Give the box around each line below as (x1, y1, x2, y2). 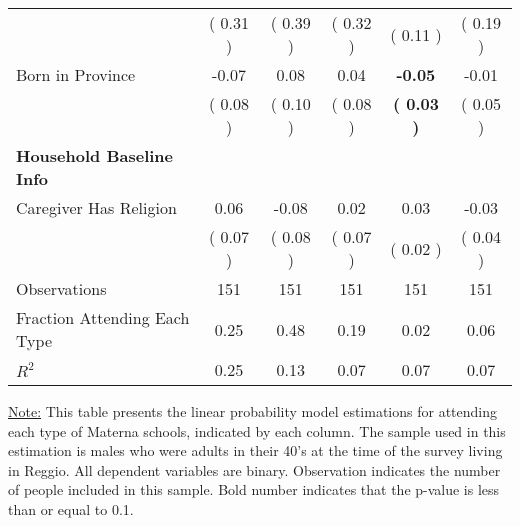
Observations (16, 277, 107, 300)
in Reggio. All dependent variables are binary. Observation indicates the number (8, 459, 501, 480)
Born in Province (16, 63, 136, 86)
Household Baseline (16, 144, 173, 167)
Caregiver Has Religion (16, 196, 177, 219)
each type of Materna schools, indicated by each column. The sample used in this (8, 420, 506, 441)
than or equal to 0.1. (8, 498, 134, 519)
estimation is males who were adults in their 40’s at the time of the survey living (8, 440, 503, 461)
